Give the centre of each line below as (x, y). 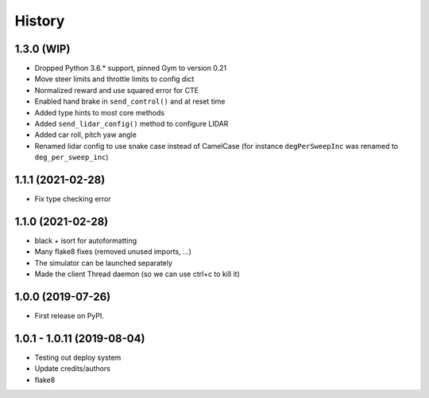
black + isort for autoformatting (86, 240)
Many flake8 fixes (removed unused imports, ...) (113, 252)
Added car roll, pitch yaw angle (85, 135)
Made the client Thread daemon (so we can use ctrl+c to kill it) (137, 274)
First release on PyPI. (70, 316)
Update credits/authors (73, 369)
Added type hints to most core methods (100, 112)
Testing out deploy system (78, 357)
